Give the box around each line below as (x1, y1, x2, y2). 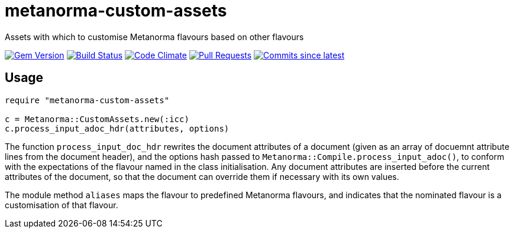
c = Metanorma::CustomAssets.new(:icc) (5, 114, 189, 124)
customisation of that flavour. (5, 199, 118, 210)
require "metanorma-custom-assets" (5, 95, 170, 105)
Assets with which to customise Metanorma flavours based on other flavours (5, 31, 304, 42)
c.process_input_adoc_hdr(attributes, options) (5, 123, 229, 133)
